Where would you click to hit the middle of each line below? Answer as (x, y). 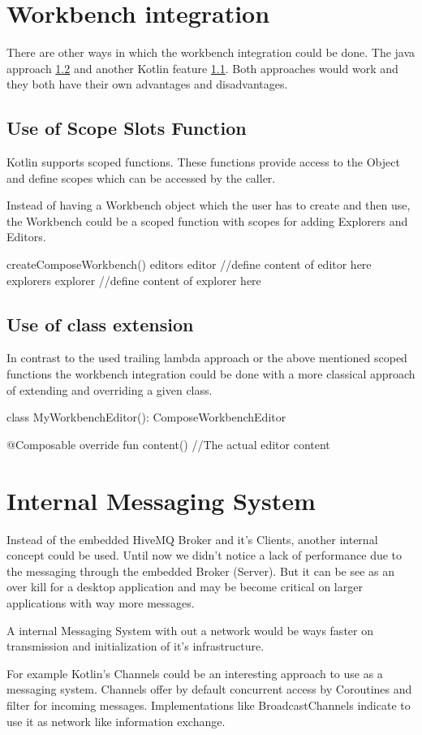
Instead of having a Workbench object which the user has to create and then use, (209, 205)
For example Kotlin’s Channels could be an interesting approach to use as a (195, 673)
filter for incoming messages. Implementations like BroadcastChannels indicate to (209, 705)
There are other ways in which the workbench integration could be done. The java (211, 52)
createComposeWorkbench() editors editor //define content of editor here (189, 264)
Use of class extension (100, 324)
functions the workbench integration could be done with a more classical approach (211, 374)
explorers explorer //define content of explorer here (134, 280)
